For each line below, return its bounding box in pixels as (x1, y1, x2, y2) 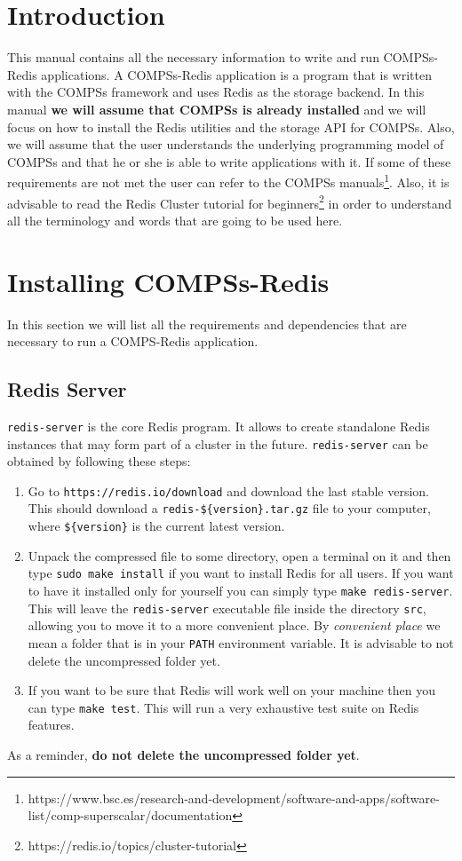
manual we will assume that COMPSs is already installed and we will (7, 99, 426, 118)
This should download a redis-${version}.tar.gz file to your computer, (28, 499, 431, 517)
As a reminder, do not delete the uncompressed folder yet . (7, 746, 360, 764)
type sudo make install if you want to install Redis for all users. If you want (28, 564, 454, 582)
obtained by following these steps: (7, 452, 191, 470)
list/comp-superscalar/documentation (28, 806, 233, 825)
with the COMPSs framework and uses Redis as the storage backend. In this (7, 83, 425, 101)
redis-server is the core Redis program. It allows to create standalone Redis (7, 416, 430, 435)
